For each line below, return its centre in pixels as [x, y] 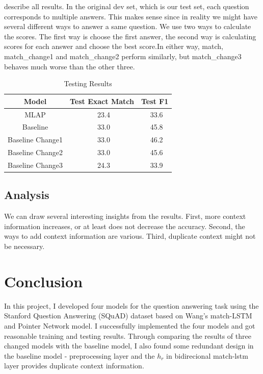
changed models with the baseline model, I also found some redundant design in [129, 346]
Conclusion [44, 281]
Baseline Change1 [35, 140]
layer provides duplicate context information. [74, 366]
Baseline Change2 [35, 152]
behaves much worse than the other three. [70, 66]
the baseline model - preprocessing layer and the [80, 355]
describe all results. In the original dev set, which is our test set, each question [127, 6]
